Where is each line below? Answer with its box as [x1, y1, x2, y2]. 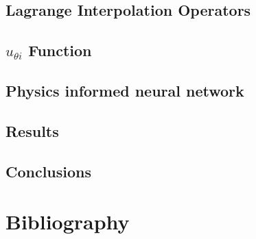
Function [28, 40, 92, 61]
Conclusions [5, 160, 92, 181]
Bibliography [5, 207, 130, 236]
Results [5, 120, 59, 141]
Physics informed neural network [5, 79, 244, 101]
